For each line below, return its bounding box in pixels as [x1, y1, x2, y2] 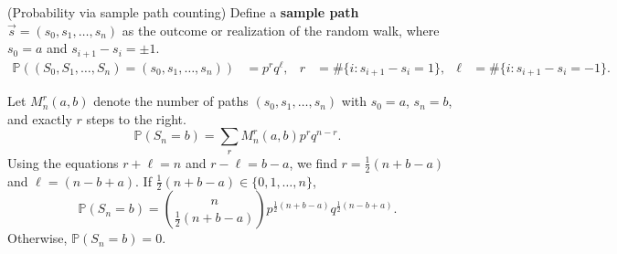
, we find [289, 153, 337, 172]
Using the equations [7, 153, 119, 172]
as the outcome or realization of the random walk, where [122, 20, 440, 39]
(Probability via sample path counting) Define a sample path [7, 3, 359, 21]
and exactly [7, 109, 72, 128]
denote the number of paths [93, 91, 249, 111]
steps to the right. [86, 109, 186, 128]
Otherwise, [7, 228, 68, 248]
